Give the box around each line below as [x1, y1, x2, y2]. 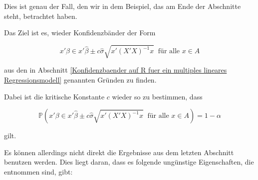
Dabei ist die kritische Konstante [4, 91, 105, 101]
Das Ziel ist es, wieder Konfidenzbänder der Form [4, 27, 156, 38]
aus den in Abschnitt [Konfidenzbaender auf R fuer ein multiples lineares [4, 65, 227, 75]
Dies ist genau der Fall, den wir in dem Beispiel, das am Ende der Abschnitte [4, 1, 241, 11]
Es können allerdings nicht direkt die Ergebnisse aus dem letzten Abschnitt [4, 147, 234, 157]
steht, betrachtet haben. [4, 10, 77, 21]
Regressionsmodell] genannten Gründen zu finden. [4, 74, 157, 85]
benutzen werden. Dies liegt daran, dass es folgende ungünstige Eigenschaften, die [4, 157, 254, 167]
